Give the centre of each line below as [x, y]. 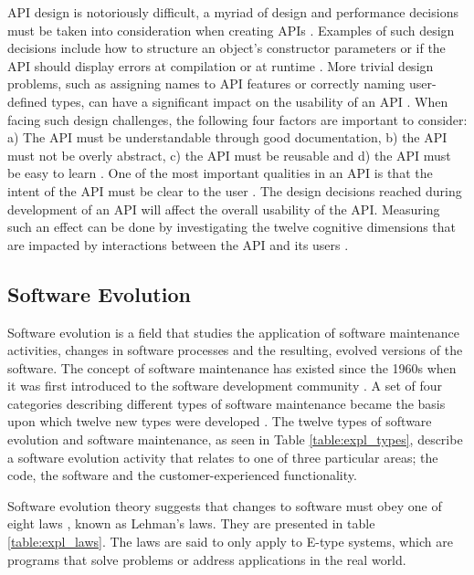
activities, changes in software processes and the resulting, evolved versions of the [235, 350]
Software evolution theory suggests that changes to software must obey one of [225, 505]
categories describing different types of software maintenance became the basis [226, 403]
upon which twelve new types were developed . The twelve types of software [220, 421]
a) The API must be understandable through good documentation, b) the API [227, 137]
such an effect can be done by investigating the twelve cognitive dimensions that [232, 227]
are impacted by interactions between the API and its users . [178, 244]
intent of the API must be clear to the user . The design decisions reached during [235, 190]
